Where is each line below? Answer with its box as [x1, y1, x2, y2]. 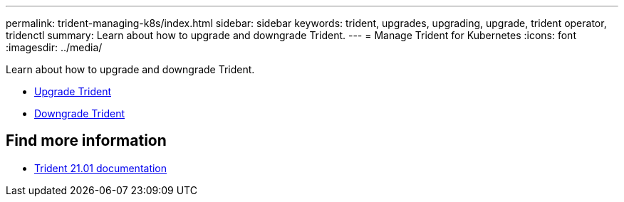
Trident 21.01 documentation [34, 161, 167, 174]
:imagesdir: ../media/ [6, 41, 103, 53]
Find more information [6, 132, 167, 150]
